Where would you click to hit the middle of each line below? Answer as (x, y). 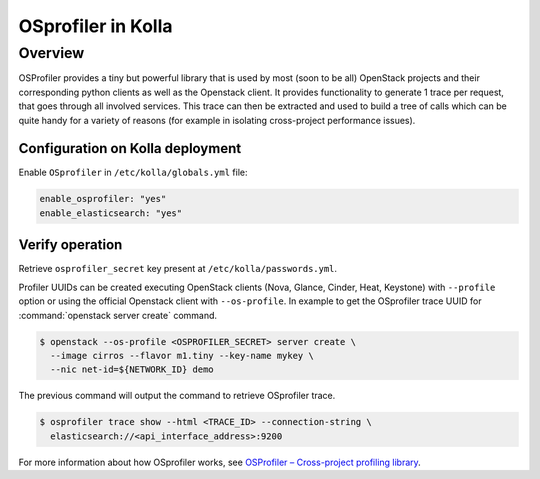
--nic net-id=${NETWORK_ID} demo (132, 369)
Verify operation (70, 245)
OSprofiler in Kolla (95, 26)
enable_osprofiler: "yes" (103, 199)
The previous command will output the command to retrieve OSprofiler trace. (177, 396)
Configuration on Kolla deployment (130, 148)
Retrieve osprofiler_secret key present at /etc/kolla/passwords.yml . (178, 269)
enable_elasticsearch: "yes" (111, 213)
